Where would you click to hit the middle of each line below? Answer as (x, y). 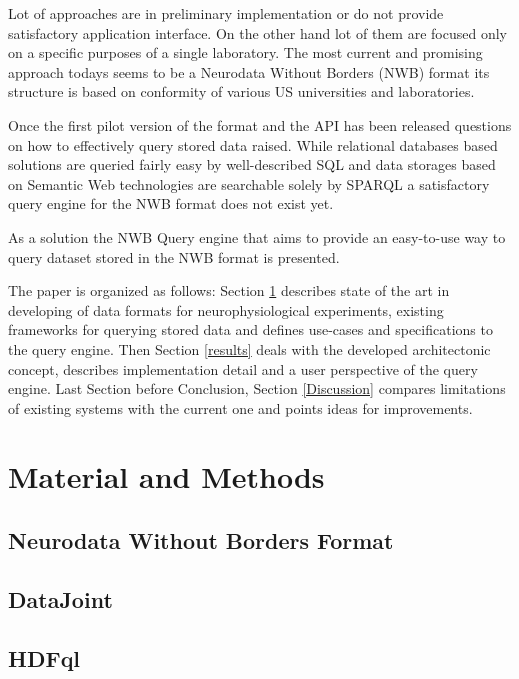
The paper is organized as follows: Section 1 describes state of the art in (229, 290)
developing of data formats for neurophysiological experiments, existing (226, 309)
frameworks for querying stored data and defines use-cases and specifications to (250, 329)
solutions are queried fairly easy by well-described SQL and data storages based (252, 164)
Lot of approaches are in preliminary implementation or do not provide (226, 13)
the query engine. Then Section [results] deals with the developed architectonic (249, 348)
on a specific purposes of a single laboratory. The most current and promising (245, 52)
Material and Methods (166, 476)
